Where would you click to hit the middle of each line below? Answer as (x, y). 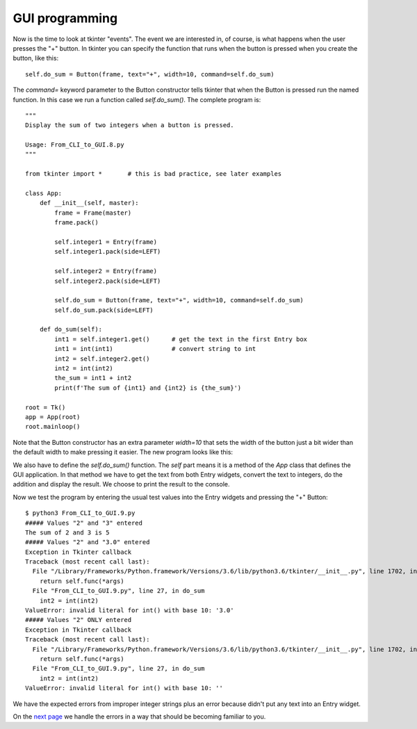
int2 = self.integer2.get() (102, 359)
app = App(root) (53, 417)
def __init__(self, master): (89, 203)
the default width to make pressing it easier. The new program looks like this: (123, 452)
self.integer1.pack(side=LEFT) (108, 252)
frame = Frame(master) (93, 213)
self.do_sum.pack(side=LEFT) (104, 310)
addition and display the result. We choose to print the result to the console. (121, 484)
